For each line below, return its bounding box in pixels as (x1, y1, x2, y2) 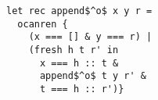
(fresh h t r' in (28, 44, 119, 55)
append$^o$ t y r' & (39, 70, 146, 82)
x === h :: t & (39, 57, 119, 69)
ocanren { (17, 18, 68, 30)
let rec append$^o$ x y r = (6, 5, 153, 16)
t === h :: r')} (39, 83, 124, 95)
